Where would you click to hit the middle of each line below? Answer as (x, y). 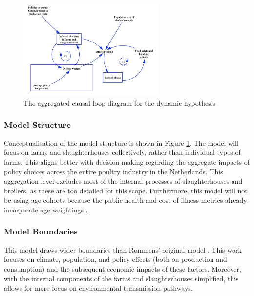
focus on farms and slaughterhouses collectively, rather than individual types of (122, 152)
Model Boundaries (41, 231)
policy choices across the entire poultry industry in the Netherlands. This (114, 171)
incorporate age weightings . (46, 209)
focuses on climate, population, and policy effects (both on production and (116, 259)
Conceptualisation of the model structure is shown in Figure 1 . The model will (121, 142)
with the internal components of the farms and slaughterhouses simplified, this (121, 278)
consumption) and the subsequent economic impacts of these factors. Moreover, (123, 268)
